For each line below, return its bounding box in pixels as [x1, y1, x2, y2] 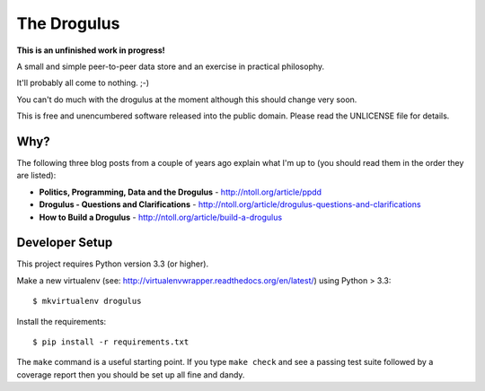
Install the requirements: [16, 316, 107, 326]
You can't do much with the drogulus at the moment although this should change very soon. [16, 94, 357, 105]
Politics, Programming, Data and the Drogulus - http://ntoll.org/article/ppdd [39, 187, 322, 197]
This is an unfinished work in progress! [16, 45, 165, 56]
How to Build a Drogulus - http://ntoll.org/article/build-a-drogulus [39, 212, 283, 222]
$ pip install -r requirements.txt [32, 337, 190, 347]
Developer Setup [16, 235, 113, 250]
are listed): [16, 170, 57, 181]
